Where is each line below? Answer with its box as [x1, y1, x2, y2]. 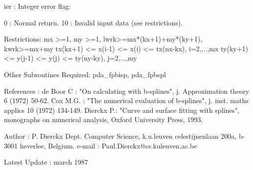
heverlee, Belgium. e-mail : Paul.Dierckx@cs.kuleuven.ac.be [20, 140, 197, 150]
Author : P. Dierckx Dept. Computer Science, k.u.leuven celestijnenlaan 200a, [4, 130, 237, 141]
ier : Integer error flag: [4, 1, 71, 11]
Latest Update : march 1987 [4, 157, 88, 167]
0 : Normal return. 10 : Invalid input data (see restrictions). [4, 17, 183, 27]
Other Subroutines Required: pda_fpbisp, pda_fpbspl [4, 69, 166, 79]
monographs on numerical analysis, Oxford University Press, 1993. [4, 114, 203, 125]
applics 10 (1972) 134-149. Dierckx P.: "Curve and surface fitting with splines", [4, 105, 240, 115]
